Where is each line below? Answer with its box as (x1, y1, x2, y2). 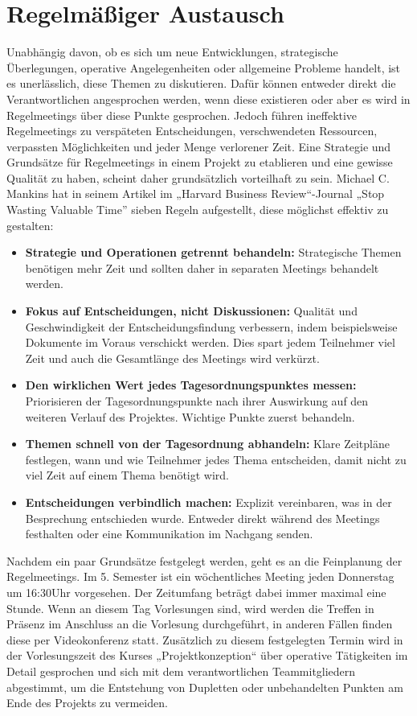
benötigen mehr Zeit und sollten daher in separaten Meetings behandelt (25, 259, 379, 276)
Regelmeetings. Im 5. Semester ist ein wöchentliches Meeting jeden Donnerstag (6, 568, 395, 585)
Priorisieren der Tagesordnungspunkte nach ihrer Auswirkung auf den (25, 393, 369, 409)
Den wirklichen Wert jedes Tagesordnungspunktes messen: (25, 377, 357, 393)
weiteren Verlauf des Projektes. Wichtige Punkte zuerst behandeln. (25, 408, 355, 425)
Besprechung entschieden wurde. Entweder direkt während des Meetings (25, 509, 380, 526)
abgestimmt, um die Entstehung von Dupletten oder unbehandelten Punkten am (6, 678, 403, 695)
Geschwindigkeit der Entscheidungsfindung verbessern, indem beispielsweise (25, 318, 398, 335)
